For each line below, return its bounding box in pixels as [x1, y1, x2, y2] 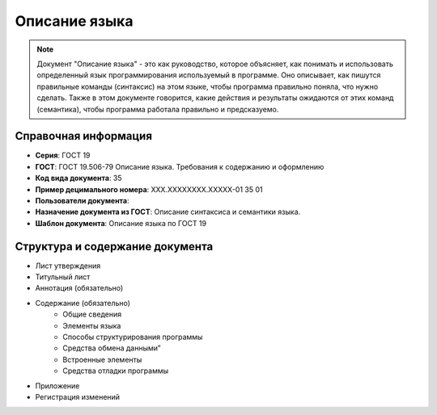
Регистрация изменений [35, 392, 121, 401]
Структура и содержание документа [15, 239, 214, 254]
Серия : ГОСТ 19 [35, 150, 91, 161]
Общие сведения [62, 309, 121, 319]
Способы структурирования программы [62, 332, 203, 342]
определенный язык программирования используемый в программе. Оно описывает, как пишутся [36, 70, 381, 80]
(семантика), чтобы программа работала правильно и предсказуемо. [36, 104, 279, 114]
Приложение [35, 380, 80, 391]
